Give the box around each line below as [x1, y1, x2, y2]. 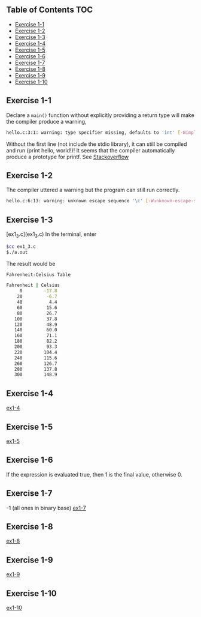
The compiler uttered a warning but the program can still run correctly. [6, 186, 180, 194]
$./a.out [6, 249, 28, 255]
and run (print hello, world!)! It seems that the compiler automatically [6, 146, 175, 154]
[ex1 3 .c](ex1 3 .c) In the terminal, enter [6, 230, 97, 239]
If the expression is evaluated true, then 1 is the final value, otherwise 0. [6, 471, 182, 478]
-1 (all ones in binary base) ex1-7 [6, 504, 87, 511]
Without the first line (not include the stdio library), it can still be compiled [6, 140, 187, 148]
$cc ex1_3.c [6, 243, 36, 250]
